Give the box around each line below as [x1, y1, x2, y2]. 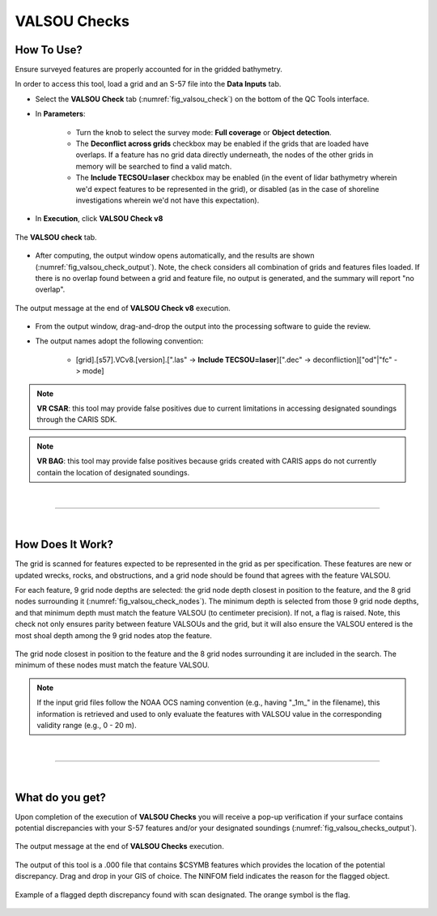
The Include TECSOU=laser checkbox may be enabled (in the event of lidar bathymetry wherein [75, 173, 397, 182]
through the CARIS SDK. [36, 415, 117, 424]
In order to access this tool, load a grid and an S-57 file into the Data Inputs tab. [15, 79, 282, 89]
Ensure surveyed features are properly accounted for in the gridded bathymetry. [15, 65, 283, 75]
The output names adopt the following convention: [35, 336, 204, 346]
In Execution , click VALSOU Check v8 [35, 214, 163, 224]
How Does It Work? [15, 538, 113, 552]
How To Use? [15, 43, 83, 57]
